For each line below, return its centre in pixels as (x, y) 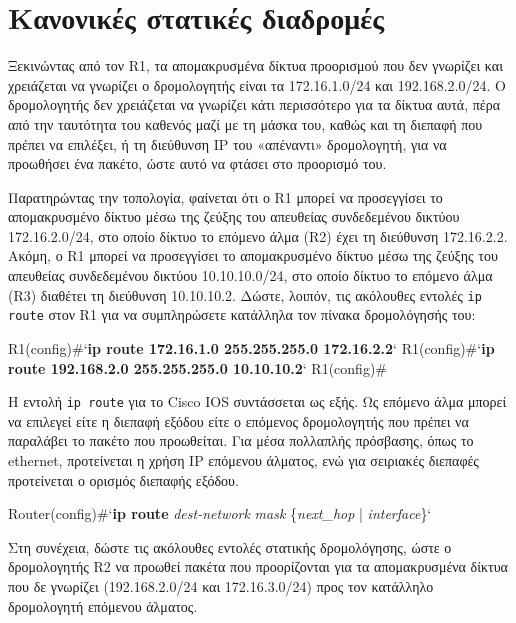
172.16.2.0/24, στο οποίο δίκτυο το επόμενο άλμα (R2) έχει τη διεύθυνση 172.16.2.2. (258, 235)
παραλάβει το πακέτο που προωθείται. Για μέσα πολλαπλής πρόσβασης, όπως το (241, 440)
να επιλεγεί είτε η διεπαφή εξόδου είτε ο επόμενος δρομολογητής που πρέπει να (238, 420)
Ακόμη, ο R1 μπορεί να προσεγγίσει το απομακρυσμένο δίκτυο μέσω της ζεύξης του (253, 255)
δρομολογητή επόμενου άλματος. (103, 605)
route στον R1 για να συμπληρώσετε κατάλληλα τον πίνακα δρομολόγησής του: (242, 314)
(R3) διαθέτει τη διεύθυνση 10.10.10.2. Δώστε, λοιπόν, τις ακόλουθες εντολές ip (245, 294)
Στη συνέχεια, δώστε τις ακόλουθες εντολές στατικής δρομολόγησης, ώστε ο (230, 546)
